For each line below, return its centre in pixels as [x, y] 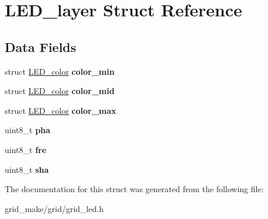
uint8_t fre [26, 149]
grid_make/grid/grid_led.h [54, 208]
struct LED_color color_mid [60, 91]
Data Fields [41, 46]
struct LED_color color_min [60, 71]
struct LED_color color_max [61, 110]
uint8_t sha [27, 169]
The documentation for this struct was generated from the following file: [134, 189]
